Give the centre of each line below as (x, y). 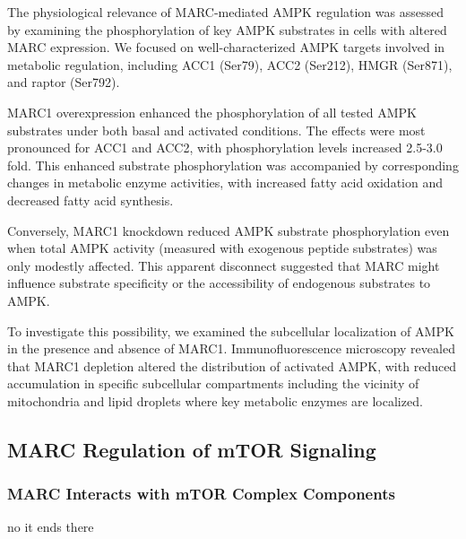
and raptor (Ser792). (64, 82)
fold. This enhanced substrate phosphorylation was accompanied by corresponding (233, 165)
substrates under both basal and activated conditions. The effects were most (216, 130)
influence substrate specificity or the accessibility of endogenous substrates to (219, 283)
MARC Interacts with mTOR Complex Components (201, 494)
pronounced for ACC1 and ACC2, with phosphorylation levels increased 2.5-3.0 (225, 148)
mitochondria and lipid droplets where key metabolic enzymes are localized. (215, 400)
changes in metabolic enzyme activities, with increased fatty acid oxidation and (225, 183)
